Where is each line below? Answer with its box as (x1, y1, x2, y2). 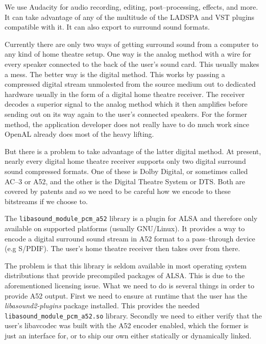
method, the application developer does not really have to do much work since (5, 118, 249, 129)
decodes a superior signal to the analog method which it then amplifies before (5, 99, 248, 109)
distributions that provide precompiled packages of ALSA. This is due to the (5, 270, 245, 281)
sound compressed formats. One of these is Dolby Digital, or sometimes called (5, 165, 248, 176)
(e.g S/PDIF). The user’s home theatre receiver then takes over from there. (5, 243, 240, 254)
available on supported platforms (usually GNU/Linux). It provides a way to (5, 223, 245, 233)
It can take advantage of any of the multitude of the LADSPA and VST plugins (5, 11, 255, 22)
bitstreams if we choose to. (5, 195, 88, 206)
